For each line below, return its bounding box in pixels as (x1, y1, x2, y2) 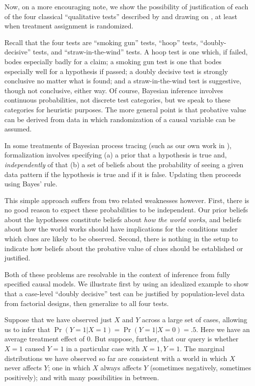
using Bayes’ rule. (4, 179, 57, 189)
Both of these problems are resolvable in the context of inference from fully (4, 269, 230, 279)
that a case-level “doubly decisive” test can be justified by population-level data (4, 288, 245, 299)
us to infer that (4, 324, 51, 334)
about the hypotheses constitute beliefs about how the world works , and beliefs (4, 214, 242, 224)
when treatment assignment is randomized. (4, 21, 134, 31)
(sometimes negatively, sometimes (150, 362, 252, 373)
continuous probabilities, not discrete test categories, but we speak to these (4, 95, 230, 105)
